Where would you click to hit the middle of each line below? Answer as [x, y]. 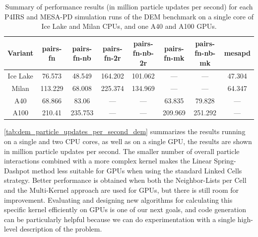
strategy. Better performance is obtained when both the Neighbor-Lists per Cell [125, 180]
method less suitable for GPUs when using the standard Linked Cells [137, 170]
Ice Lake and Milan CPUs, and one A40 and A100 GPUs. [129, 26]
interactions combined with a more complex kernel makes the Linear [108, 161]
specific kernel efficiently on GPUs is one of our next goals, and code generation [125, 209]
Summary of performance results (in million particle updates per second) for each [129, 6]
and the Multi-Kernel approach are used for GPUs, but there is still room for [122, 190]
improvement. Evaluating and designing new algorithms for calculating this [118, 199]
